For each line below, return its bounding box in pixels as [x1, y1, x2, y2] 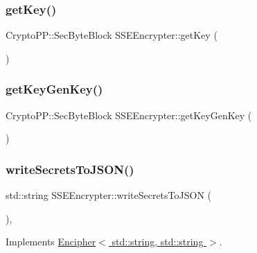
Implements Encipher [6, 234, 96, 249]
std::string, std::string [112, 234, 204, 249]
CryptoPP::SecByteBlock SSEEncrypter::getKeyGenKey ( [6, 107, 252, 122]
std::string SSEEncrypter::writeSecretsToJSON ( [6, 188, 212, 202]
